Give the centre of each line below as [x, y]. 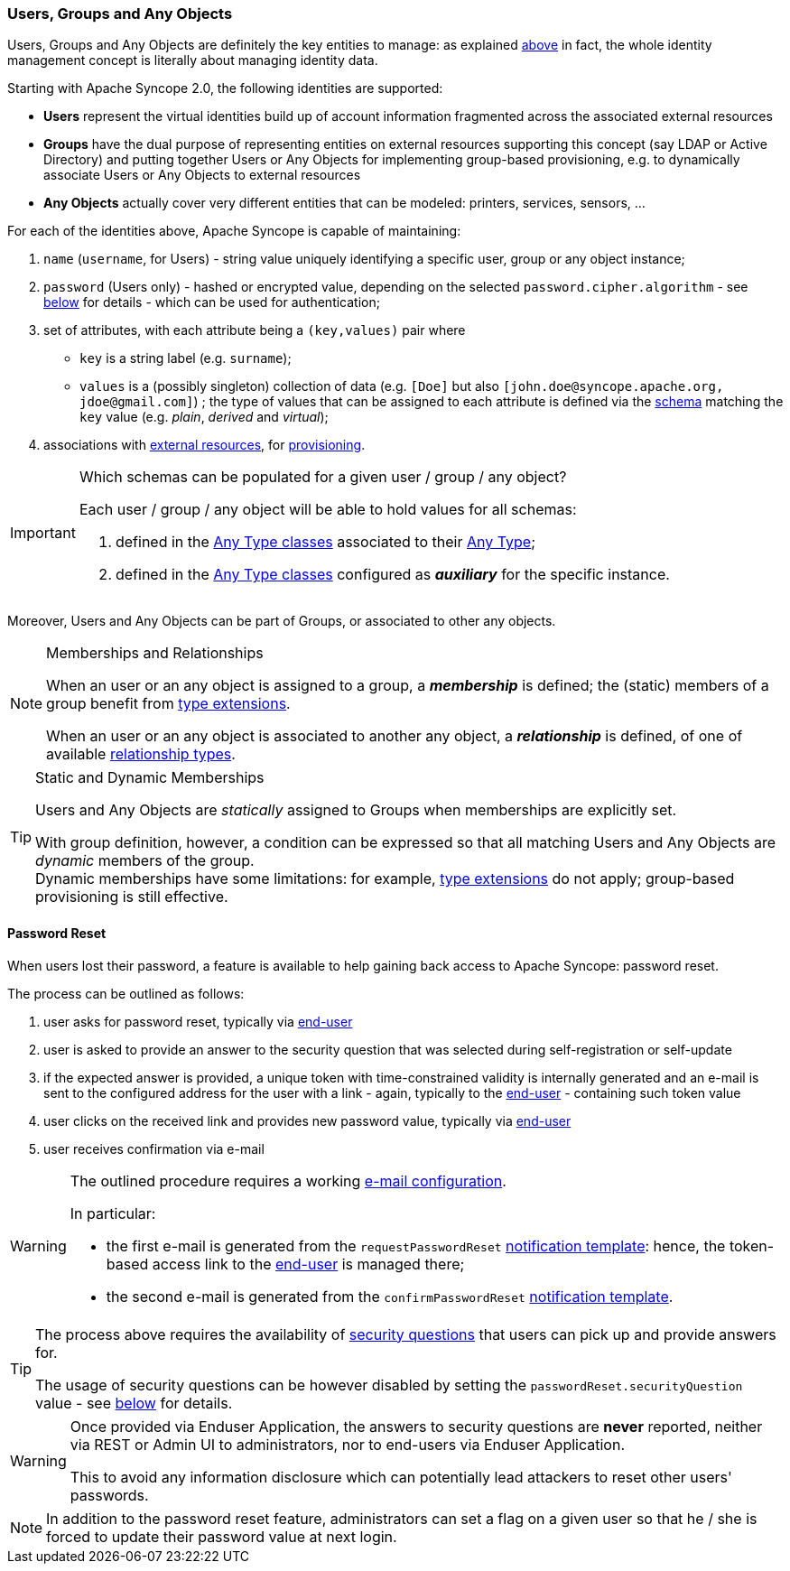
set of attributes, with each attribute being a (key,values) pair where [255, 330]
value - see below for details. [134, 1403]
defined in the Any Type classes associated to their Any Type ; [325, 542]
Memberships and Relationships [155, 653]
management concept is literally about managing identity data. [193, 60]
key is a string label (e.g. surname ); [186, 358]
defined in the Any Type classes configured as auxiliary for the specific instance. [392, 575]
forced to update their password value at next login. [222, 1536]
